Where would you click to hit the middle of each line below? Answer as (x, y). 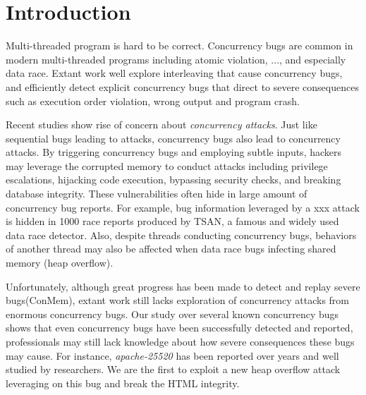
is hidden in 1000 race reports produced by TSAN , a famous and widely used (172, 221)
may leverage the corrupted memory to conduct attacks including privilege (167, 165)
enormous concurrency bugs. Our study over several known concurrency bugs (172, 314)
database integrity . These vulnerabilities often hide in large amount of (157, 194)
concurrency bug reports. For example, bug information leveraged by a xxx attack (183, 207)
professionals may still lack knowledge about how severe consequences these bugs (180, 341)
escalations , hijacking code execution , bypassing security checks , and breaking (173, 180)
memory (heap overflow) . (60, 263)
